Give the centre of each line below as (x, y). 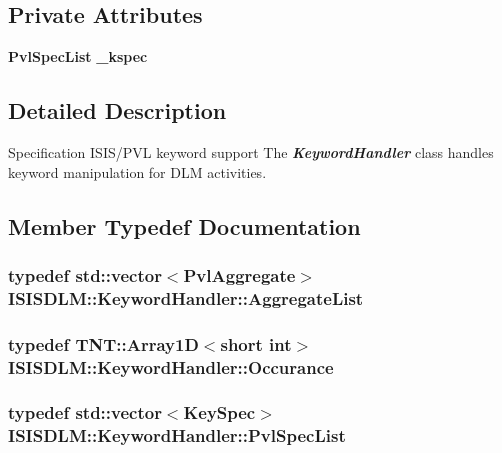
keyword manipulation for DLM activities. (137, 171)
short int (256, 343)
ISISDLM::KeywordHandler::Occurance (171, 366)
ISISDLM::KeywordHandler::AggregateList (186, 297)
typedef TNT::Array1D (103, 343)
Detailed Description (117, 110)
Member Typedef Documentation (184, 225)
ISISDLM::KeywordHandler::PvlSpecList (177, 435)
